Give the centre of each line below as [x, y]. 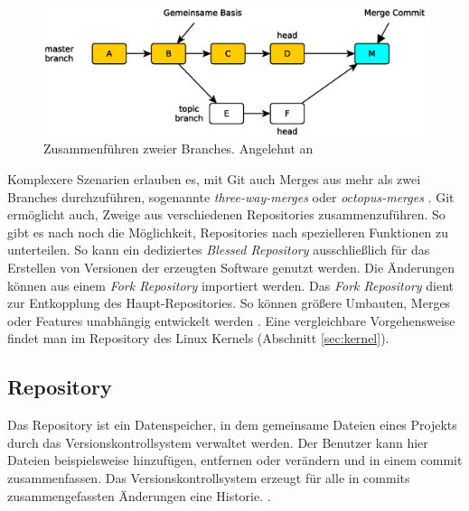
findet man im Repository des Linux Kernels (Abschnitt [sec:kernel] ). [198, 338]
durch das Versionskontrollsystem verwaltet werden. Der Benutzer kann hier [218, 442]
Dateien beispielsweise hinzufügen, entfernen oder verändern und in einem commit [235, 460]
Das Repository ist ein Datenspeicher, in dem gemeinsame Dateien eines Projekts [232, 425]
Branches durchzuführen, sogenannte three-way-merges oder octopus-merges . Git [231, 196]
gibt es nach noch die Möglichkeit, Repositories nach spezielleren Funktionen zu [228, 232]
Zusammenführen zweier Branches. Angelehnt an [178, 149]
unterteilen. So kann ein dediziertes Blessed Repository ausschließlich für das [219, 250]
